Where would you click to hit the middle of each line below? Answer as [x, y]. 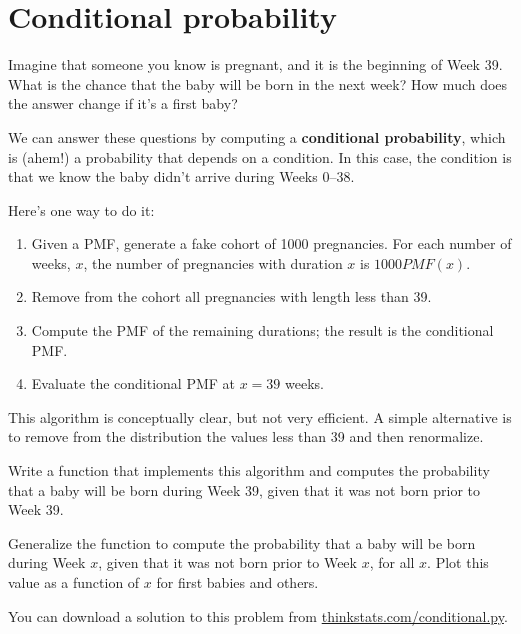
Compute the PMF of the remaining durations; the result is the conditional [262, 330]
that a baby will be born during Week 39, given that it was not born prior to [244, 489]
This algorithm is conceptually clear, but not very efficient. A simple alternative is [260, 416]
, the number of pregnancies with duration [213, 262]
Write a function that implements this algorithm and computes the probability [249, 470]
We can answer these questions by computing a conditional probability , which [257, 136]
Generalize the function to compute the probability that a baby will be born [242, 542]
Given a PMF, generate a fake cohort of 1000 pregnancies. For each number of [271, 243]
